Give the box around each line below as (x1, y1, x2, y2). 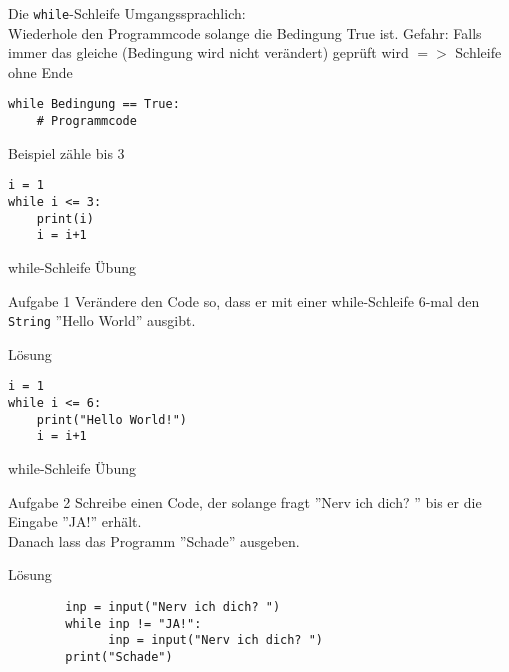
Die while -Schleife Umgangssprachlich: (8, 3, 246, 23)
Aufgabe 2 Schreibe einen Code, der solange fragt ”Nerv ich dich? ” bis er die (8, 491, 482, 512)
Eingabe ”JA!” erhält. (8, 511, 142, 532)
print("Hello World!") (36, 412, 187, 427)
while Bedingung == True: (8, 97, 180, 112)
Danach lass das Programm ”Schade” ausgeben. (8, 530, 300, 551)
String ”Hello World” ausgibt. (8, 310, 196, 331)
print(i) (36, 211, 94, 226)
